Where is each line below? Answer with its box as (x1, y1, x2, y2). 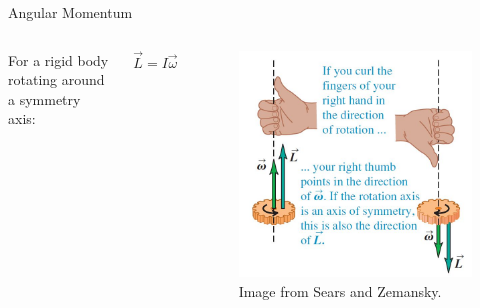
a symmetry (8, 88, 81, 109)
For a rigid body (8, 49, 109, 70)
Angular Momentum (8, 2, 133, 22)
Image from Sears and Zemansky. (238, 280, 442, 301)
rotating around (8, 69, 105, 90)
